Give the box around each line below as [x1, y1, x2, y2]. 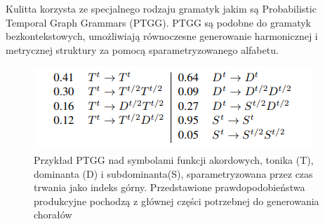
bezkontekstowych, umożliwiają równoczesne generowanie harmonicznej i [6, 29, 318, 43]
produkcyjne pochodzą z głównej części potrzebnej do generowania [34, 193, 319, 208]
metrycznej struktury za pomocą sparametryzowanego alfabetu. [6, 42, 279, 57]
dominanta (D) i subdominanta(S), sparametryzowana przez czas [34, 166, 313, 181]
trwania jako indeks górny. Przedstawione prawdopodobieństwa [34, 180, 305, 195]
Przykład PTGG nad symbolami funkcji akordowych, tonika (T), [34, 152, 314, 167]
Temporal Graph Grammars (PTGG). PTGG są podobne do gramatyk [6, 15, 311, 29]
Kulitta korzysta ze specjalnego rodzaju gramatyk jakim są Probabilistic [6, 1, 317, 15]
